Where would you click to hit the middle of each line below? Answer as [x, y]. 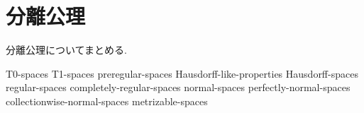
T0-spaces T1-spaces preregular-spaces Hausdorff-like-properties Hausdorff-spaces [182, 73]
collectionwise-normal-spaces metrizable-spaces [107, 101]
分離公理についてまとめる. [66, 50]
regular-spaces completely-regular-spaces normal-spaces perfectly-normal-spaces [178, 87]
